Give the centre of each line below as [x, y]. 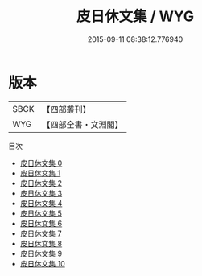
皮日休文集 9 [41, 253]
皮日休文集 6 [41, 223]
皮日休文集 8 [41, 243]
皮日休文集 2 [41, 183]
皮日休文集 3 [41, 193]
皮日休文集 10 [43, 263]
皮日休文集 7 [41, 233]
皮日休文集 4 [41, 203]
